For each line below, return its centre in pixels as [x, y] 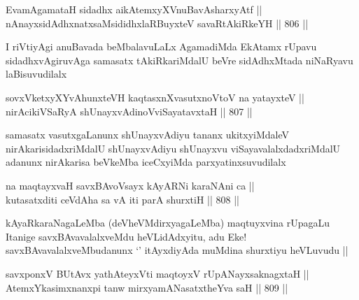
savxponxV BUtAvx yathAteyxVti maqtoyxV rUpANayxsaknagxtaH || [157, 273]
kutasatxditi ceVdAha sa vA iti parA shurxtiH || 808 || [123, 199]
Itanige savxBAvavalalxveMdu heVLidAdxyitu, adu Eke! [126, 236]
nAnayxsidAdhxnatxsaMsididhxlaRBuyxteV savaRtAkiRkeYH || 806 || [157, 23]
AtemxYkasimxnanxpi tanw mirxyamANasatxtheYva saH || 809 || [147, 287]
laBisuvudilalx [36, 74]
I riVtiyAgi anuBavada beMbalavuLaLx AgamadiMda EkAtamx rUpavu [161, 47]
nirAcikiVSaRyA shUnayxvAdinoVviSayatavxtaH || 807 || [129, 111]
